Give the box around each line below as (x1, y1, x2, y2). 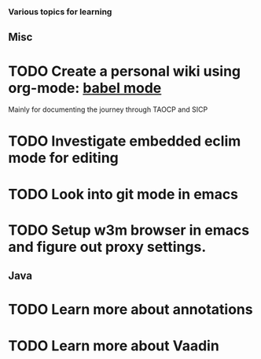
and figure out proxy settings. (8, 238, 207, 256)
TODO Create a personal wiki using (8, 62, 241, 80)
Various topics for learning (8, 6, 112, 17)
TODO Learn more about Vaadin (8, 337, 220, 354)
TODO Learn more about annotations (8, 301, 253, 319)
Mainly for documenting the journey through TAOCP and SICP (8, 105, 208, 114)
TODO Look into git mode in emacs (8, 185, 238, 203)
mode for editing (8, 149, 119, 167)
